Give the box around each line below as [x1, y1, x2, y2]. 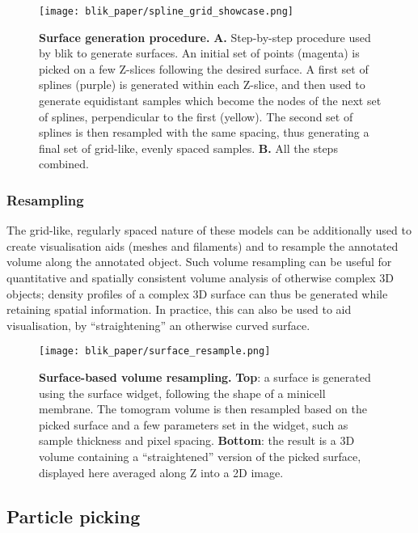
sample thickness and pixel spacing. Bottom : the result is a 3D [39, 432, 355, 449]
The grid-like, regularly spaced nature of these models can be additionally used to [6, 222, 412, 239]
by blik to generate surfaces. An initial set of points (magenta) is [39, 44, 360, 61]
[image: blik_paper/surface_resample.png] [39, 345, 271, 357]
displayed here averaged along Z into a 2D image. [39, 463, 284, 480]
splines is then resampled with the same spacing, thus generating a [39, 124, 369, 141]
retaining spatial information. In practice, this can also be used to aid [6, 301, 352, 318]
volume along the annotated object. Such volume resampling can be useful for [6, 253, 392, 270]
